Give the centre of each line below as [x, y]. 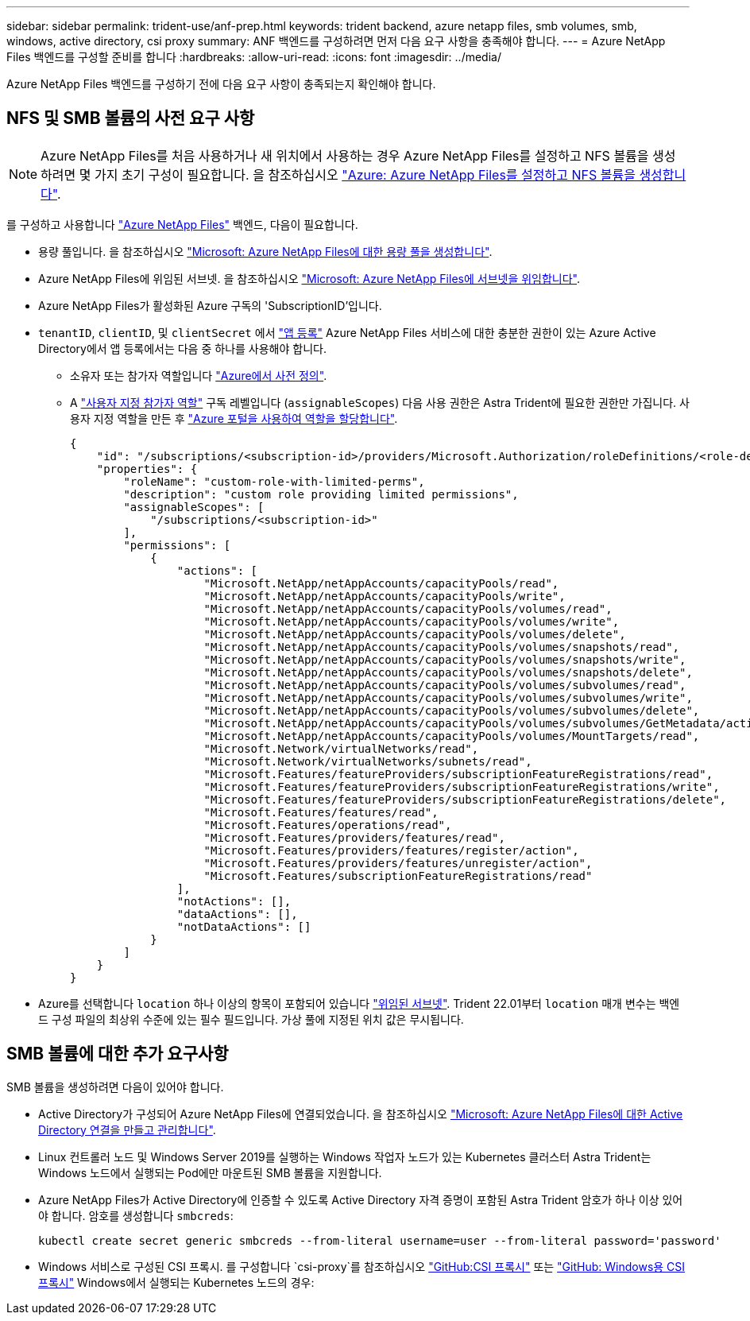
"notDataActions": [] [244, 926]
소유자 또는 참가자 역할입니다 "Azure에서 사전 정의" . [199, 375]
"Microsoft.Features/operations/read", [328, 825]
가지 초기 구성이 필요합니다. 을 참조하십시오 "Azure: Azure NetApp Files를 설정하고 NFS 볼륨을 [365, 174]
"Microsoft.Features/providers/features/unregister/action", [398, 863]
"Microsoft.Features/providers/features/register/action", [391, 850]
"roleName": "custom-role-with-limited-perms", [274, 481]
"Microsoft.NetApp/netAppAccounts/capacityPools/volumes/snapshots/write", [445, 659]
